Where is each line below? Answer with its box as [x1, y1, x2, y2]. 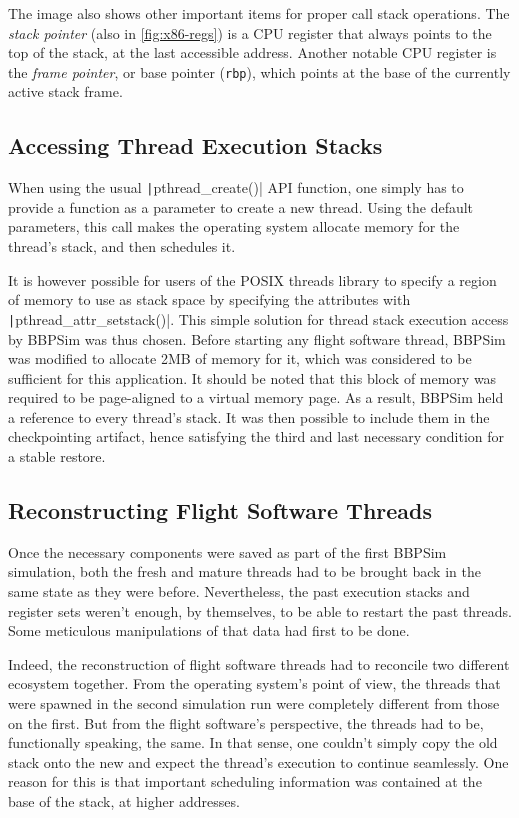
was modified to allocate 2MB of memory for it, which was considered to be [8, 348, 472, 369]
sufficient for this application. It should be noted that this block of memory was [8, 367, 497, 388]
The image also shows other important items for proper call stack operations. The [8, 3, 510, 23]
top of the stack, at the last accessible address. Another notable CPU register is [8, 42, 497, 63]
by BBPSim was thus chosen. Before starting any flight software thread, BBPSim [8, 328, 506, 349]
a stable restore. [8, 446, 106, 467]
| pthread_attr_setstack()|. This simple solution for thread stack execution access [8, 308, 509, 329]
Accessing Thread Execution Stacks [8, 130, 383, 161]
